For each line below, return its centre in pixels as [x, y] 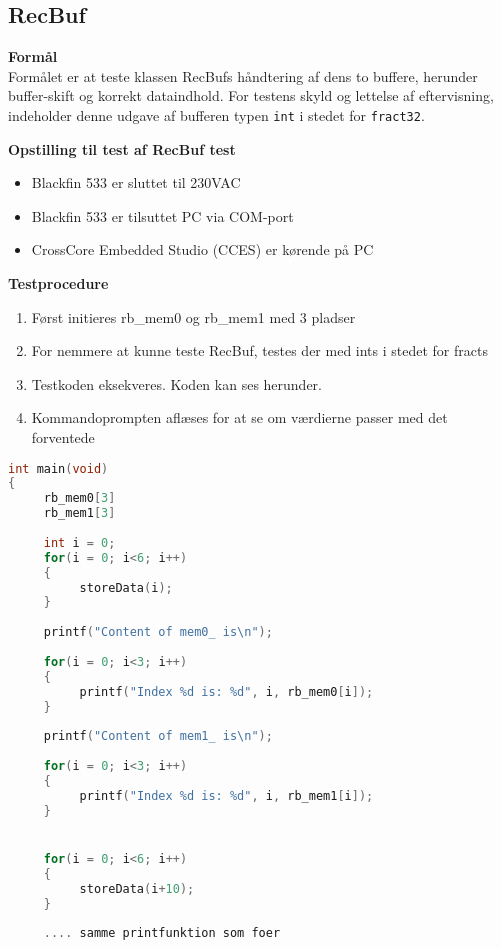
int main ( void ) [58, 468]
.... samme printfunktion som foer [162, 933]
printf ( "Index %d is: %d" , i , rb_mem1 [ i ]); [226, 795]
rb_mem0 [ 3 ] [79, 498]
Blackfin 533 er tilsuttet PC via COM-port [162, 215]
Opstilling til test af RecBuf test [122, 148]
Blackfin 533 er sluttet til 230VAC [136, 182]
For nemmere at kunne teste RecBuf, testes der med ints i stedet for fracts [259, 350]
